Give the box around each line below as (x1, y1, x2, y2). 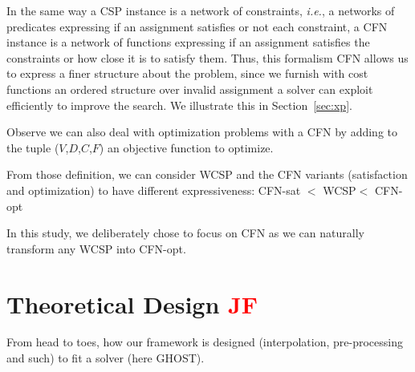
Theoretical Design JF (6, 287, 258, 320)
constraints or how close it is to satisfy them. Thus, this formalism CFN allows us (6, 49, 409, 66)
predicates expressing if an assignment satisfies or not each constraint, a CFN (6, 18, 388, 34)
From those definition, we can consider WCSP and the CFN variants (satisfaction (6, 166, 408, 183)
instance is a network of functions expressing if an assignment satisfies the (6, 34, 370, 51)
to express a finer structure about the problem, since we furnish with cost (6, 65, 368, 82)
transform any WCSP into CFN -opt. (6, 240, 186, 257)
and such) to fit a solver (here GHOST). (6, 350, 205, 366)
